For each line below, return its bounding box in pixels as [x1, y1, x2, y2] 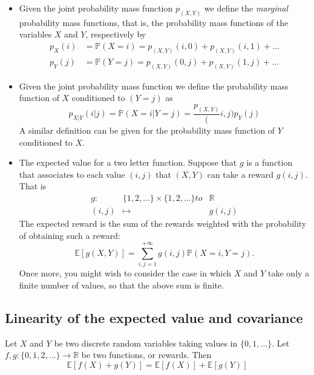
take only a [268, 267, 310, 279]
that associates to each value [19, 168, 125, 180]
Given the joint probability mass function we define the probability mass [19, 79, 289, 92]
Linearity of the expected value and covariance [5, 308, 303, 327]
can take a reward [207, 168, 274, 180]
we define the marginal [204, 2, 289, 14]
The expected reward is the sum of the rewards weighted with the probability [19, 217, 307, 229]
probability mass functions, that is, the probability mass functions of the [19, 16, 289, 28]
